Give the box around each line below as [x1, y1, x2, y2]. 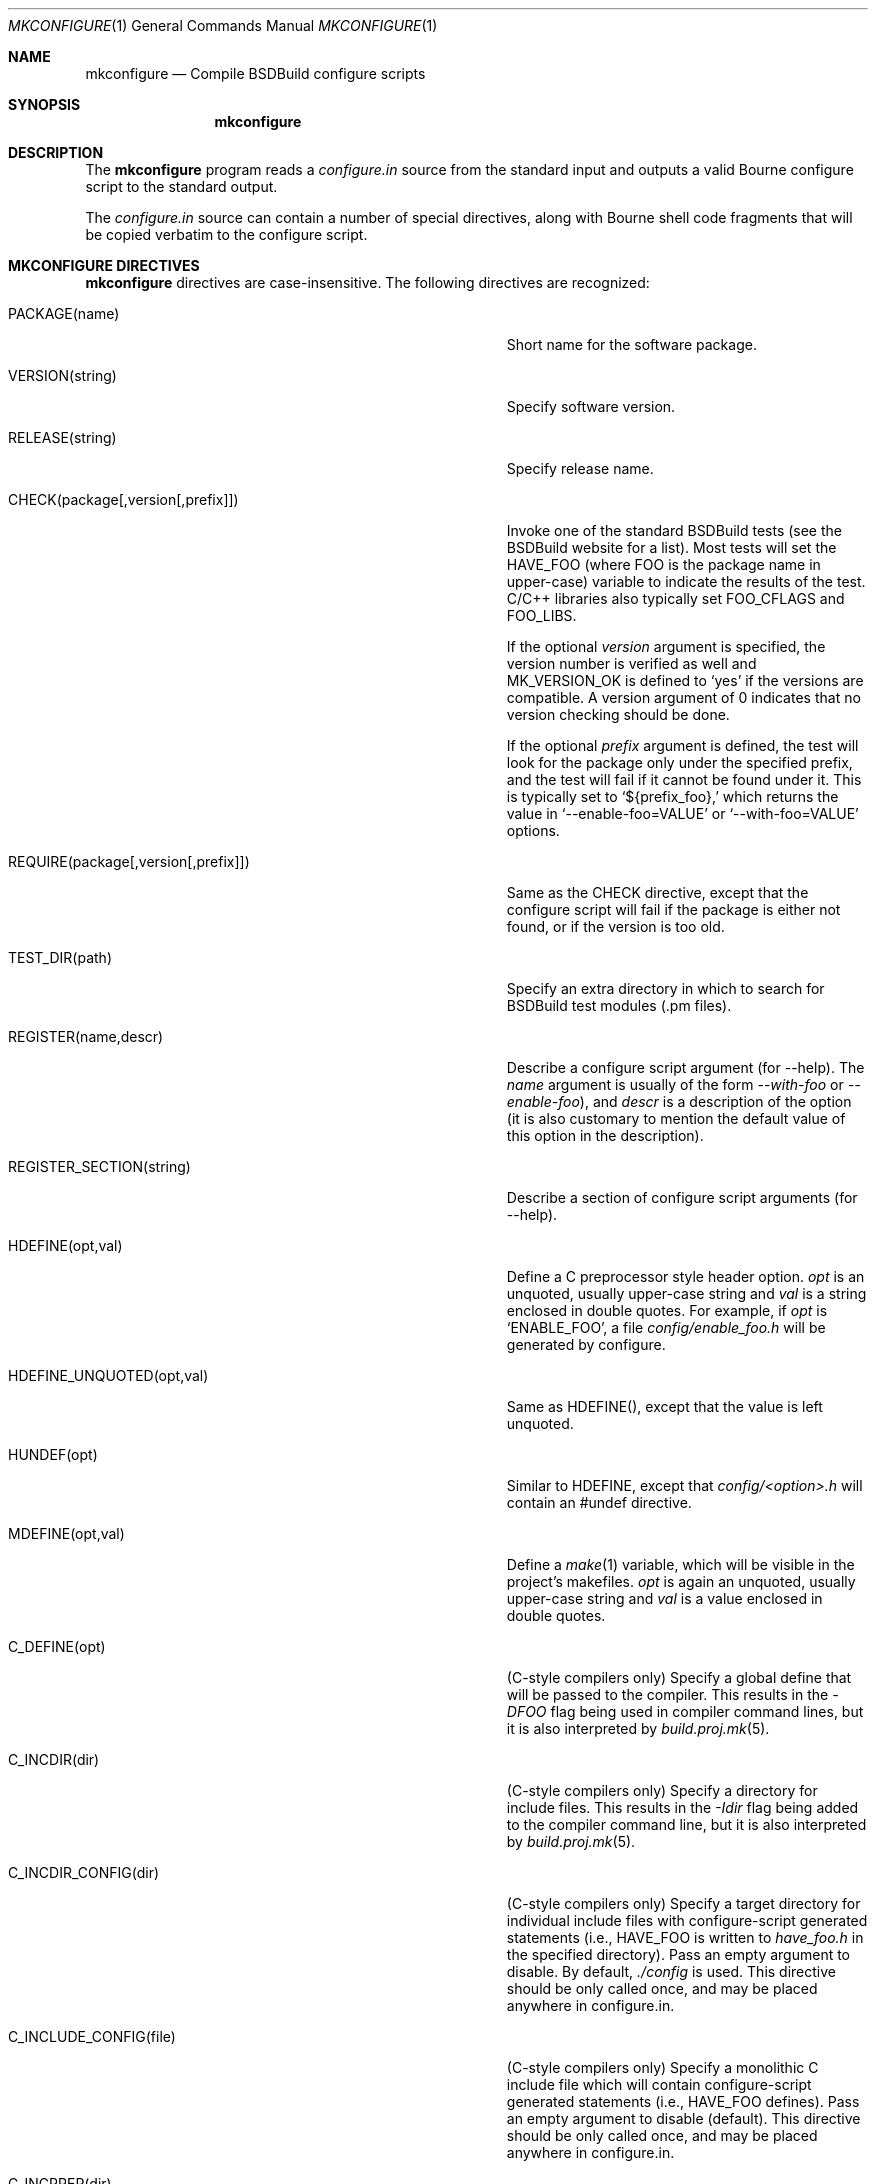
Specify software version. [506, 398, 676, 415]
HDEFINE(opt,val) [8, 1237, 123, 1254]
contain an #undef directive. [506, 1494, 692, 1511]
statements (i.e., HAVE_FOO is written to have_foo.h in [506, 1929, 864, 1946]
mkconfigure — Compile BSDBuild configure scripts [85, 65, 426, 82]
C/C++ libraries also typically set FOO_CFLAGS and [506, 590, 845, 607]
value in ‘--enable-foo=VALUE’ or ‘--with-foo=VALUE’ [506, 805, 859, 822]
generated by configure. [506, 1336, 666, 1353]
